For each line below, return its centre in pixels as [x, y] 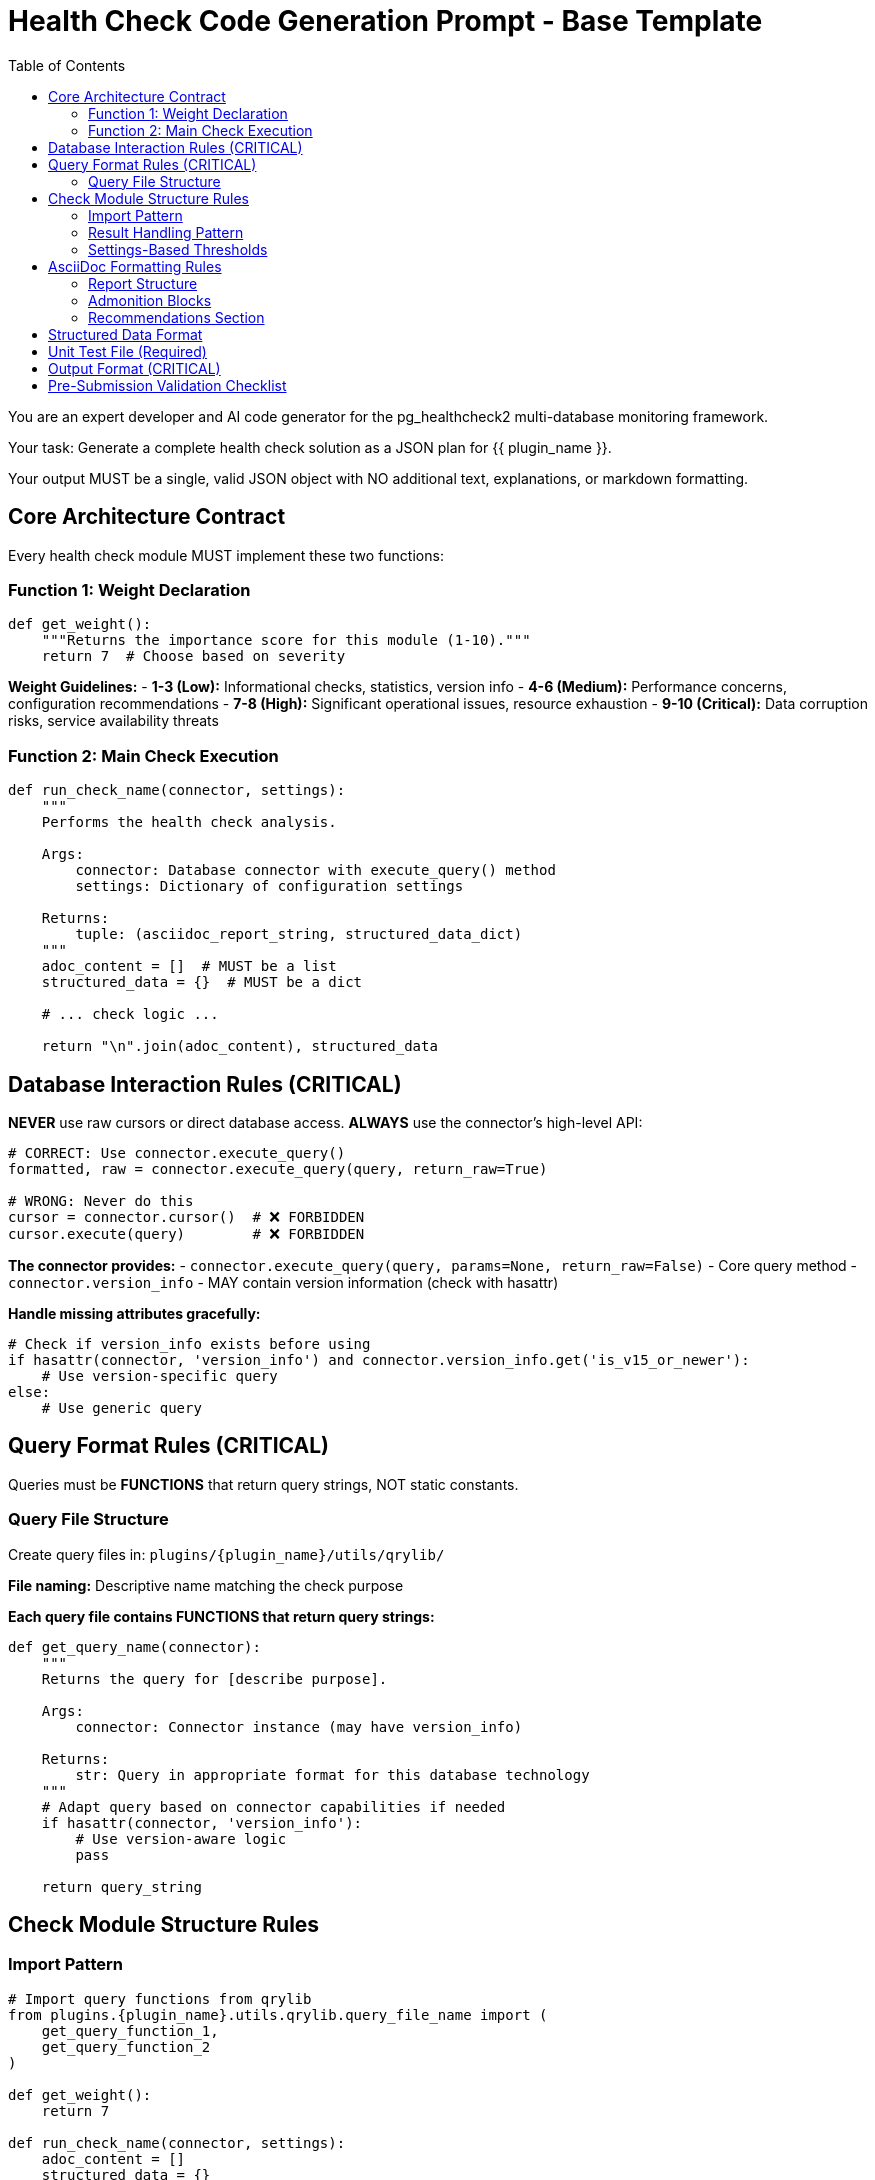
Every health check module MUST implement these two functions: [226, 555]
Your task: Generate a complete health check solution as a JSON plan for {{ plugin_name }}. [310, 447]
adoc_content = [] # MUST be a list [189, 966]
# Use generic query [121, 1407]
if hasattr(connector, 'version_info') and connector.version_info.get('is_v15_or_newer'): [379, 1359]
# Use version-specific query [159, 1375]
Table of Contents [67, 65]
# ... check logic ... [130, 1014]
